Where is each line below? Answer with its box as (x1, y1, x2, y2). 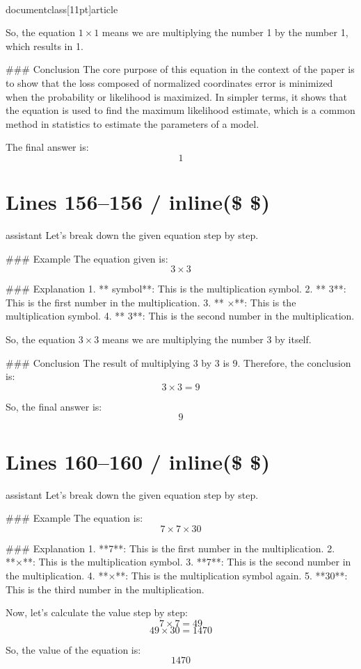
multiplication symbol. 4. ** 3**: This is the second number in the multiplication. (6, 308, 355, 323)
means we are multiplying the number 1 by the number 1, (102, 25, 348, 40)
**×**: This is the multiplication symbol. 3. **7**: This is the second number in (6, 554, 351, 569)
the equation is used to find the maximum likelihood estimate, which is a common (6, 103, 355, 117)
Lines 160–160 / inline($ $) (6, 447, 270, 475)
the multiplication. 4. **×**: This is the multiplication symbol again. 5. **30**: (6, 568, 348, 582)
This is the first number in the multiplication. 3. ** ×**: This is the (6, 295, 296, 309)
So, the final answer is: (6, 399, 102, 413)
